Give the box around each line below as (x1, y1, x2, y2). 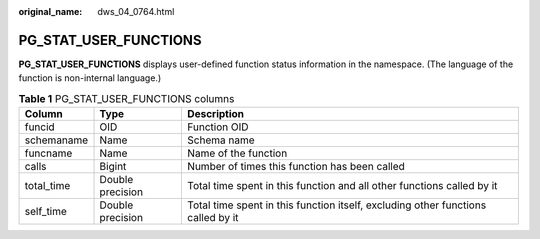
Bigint (99, 160, 127, 174)
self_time (24, 205, 67, 219)
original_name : (18, 6, 83, 17)
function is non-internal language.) (18, 72, 162, 84)
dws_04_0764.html (97, 6, 175, 17)
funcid (24, 120, 55, 134)
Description (186, 107, 245, 121)
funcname (24, 146, 73, 160)
